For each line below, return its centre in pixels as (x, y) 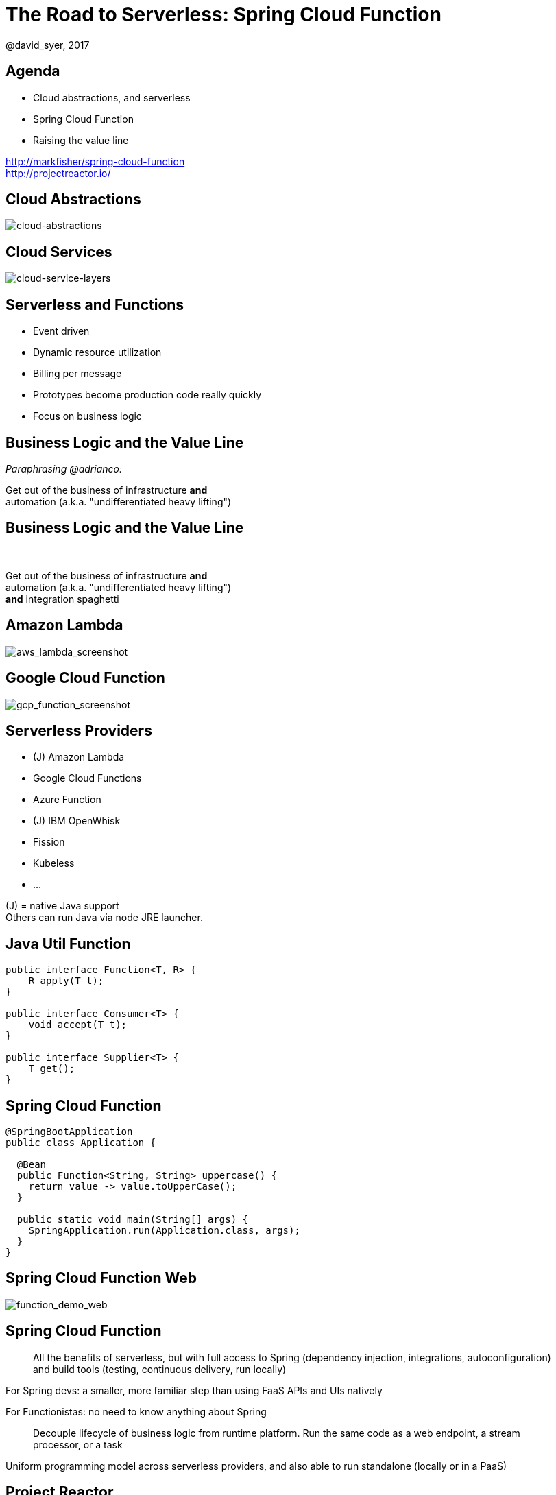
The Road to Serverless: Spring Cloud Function (223, 14)
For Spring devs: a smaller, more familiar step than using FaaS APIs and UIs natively (194, 1390)
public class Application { (81, 1143)
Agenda (33, 71)
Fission (49, 842)
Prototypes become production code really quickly (147, 395)
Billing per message (77, 374)
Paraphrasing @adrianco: (64, 468)
